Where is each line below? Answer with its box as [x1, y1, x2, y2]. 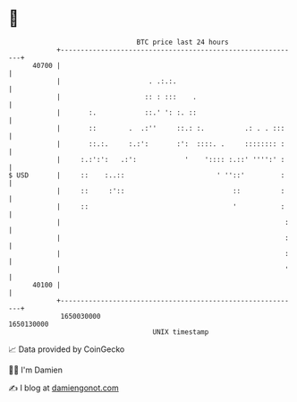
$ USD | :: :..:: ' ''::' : [8, 170, 285, 180]
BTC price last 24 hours [136, 38, 229, 47]
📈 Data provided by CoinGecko [8, 344, 125, 355]
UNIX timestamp [152, 327, 209, 337]
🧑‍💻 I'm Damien [8, 364, 64, 375]
